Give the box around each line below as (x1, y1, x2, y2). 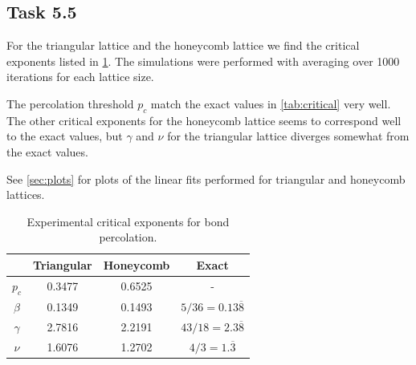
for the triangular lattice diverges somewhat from (167, 128, 410, 144)
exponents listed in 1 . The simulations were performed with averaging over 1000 (6, 52, 400, 69)
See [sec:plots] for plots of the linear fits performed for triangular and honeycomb (6, 170, 406, 187)
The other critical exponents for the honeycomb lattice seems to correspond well (6, 112, 402, 128)
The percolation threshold (6, 95, 134, 112)
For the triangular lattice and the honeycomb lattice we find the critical (6, 37, 360, 54)
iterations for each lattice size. (6, 68, 154, 85)
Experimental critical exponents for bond (27, 213, 230, 229)
